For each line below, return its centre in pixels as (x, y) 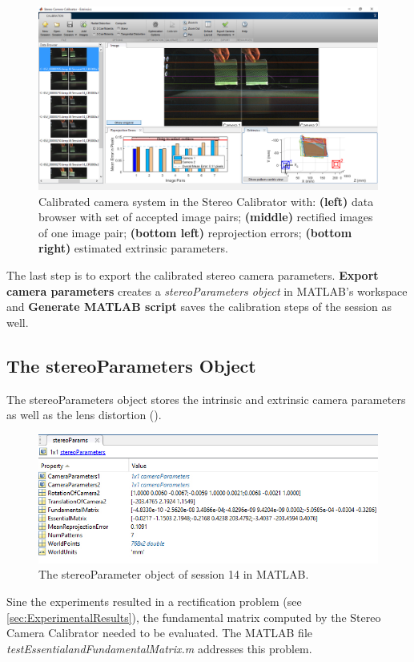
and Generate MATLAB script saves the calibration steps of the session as (199, 307)
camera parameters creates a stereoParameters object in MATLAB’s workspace (207, 291)
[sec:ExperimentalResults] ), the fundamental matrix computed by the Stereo (194, 617)
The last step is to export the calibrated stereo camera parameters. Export (193, 274)
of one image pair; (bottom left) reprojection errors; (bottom (195, 232)
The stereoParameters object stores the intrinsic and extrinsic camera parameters (206, 399)
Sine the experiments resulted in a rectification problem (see (154, 601)
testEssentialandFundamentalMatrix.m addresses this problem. (159, 648)
